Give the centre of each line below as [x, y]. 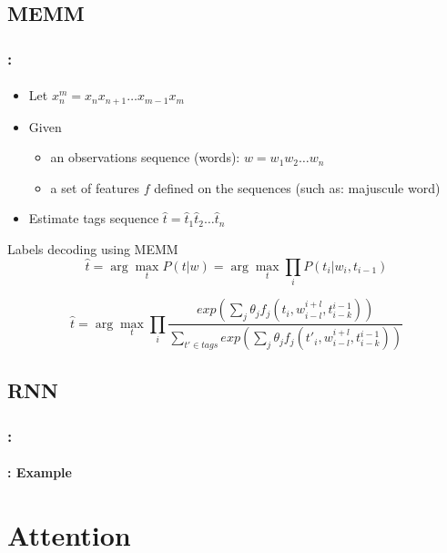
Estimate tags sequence [94, 218]
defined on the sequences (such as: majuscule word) [297, 187]
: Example [40, 472]
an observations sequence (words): [145, 157]
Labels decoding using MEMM [93, 249]
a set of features [95, 187]
